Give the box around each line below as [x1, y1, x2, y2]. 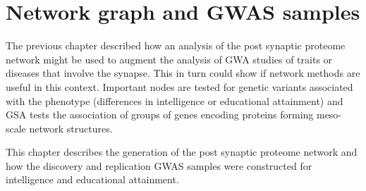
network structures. [29, 121, 113, 135]
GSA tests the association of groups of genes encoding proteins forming [6, 107, 314, 122]
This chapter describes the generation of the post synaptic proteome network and [6, 144, 358, 159]
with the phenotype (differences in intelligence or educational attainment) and [6, 93, 343, 108]
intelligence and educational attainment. [6, 172, 179, 187]
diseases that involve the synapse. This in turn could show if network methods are [6, 66, 360, 80]
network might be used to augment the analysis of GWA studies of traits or [6, 51, 333, 66]
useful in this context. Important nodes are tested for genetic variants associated [6, 79, 353, 94]
